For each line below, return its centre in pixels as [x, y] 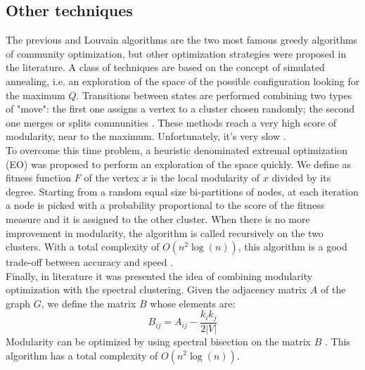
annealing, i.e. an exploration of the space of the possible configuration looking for [183, 81]
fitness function [39, 178]
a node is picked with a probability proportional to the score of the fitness [165, 205]
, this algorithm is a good [293, 247]
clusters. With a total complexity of [83, 247]
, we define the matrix [89, 303]
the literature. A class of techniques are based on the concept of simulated [165, 67]
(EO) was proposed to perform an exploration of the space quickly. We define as [179, 164]
